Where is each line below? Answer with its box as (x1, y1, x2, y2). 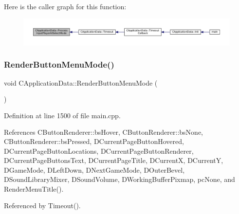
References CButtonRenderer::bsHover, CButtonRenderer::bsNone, (4, 126, 203, 137)
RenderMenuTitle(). (4, 184, 64, 194)
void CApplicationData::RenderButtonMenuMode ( (4, 77, 158, 88)
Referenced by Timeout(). (4, 200, 81, 210)
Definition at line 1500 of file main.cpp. (4, 110, 121, 120)
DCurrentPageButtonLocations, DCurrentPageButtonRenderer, (4, 145, 194, 156)
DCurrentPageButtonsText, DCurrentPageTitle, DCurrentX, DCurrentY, (4, 155, 223, 165)
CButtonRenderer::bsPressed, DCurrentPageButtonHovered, (4, 136, 184, 146)
